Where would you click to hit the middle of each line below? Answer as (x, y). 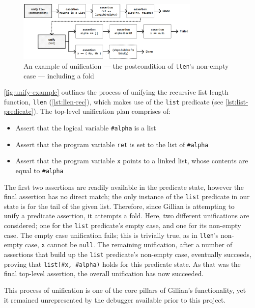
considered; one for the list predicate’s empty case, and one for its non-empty (123, 225)
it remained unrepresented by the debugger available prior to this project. (115, 299)
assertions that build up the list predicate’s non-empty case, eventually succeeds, (128, 254)
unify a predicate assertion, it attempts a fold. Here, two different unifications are (127, 216)
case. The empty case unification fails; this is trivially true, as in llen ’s (111, 235)
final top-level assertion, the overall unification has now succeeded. (104, 273)
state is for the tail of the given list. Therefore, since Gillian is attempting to (119, 206)
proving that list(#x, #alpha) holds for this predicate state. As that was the (122, 264)
